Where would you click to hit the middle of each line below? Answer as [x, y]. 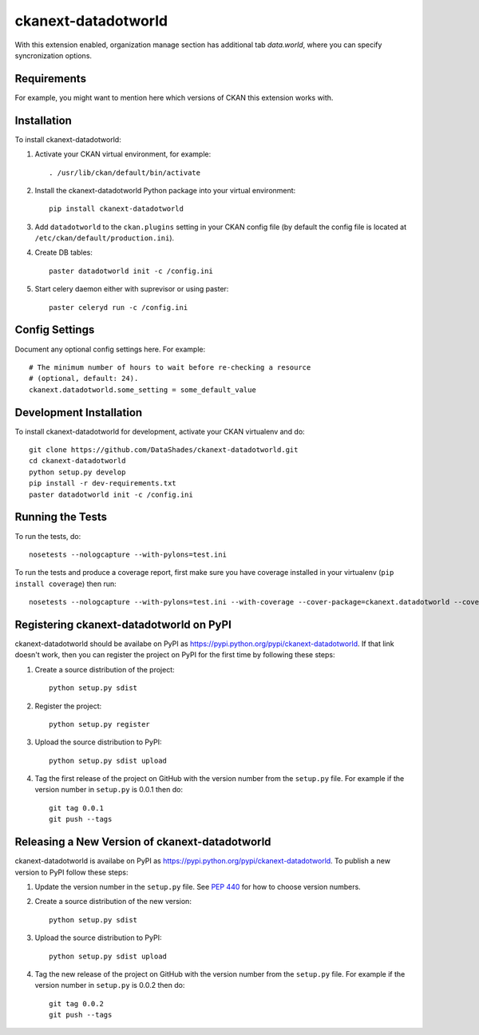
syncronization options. [53, 55]
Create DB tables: [64, 252]
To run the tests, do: [48, 536]
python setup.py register [100, 724]
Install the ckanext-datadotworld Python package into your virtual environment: [165, 190]
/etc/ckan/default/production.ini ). [105, 238]
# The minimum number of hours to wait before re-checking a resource [170, 367]
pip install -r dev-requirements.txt [103, 484]
